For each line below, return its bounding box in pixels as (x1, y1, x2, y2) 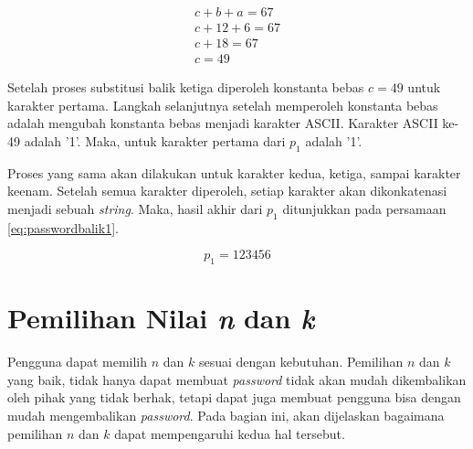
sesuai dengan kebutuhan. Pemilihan (198, 352, 404, 371)
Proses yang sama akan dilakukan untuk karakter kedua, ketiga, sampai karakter (7, 163, 461, 182)
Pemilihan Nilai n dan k (7, 299, 315, 337)
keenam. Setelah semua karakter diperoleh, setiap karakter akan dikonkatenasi (7, 181, 447, 200)
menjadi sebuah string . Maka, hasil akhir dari (7, 198, 263, 218)
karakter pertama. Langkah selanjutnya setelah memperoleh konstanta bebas (7, 95, 438, 114)
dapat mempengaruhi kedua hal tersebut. (114, 423, 345, 443)
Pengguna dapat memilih (7, 352, 148, 371)
